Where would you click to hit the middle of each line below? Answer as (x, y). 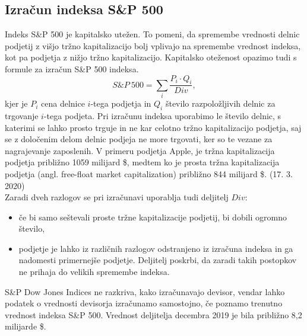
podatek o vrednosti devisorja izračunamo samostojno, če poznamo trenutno (144, 303)
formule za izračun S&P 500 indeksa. (72, 68)
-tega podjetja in (121, 103)
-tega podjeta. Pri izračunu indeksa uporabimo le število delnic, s (162, 115)
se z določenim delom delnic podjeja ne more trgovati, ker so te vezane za (139, 139)
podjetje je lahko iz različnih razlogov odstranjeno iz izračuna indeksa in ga (156, 248)
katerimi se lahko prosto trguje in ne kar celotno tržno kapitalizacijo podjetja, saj (153, 127)
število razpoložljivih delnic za (220, 103)
